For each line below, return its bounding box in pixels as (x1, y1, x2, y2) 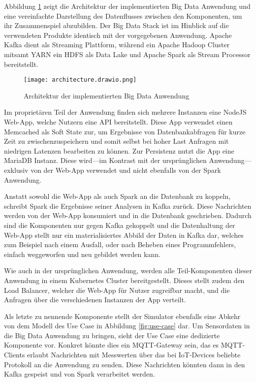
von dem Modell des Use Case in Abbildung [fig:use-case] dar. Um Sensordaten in (4, 320, 250, 331)
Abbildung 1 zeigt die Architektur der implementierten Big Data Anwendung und (4, 1, 251, 11)
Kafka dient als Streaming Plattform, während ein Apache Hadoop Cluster (4, 39, 230, 50)
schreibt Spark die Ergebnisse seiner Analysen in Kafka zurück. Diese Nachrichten (4, 200, 252, 211)
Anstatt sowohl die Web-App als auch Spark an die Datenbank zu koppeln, (4, 191, 231, 201)
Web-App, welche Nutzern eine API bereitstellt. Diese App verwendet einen (4, 117, 233, 127)
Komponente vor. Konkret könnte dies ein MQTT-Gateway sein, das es (4, 340, 219, 350)
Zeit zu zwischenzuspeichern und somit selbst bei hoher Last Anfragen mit (4, 136, 229, 146)
